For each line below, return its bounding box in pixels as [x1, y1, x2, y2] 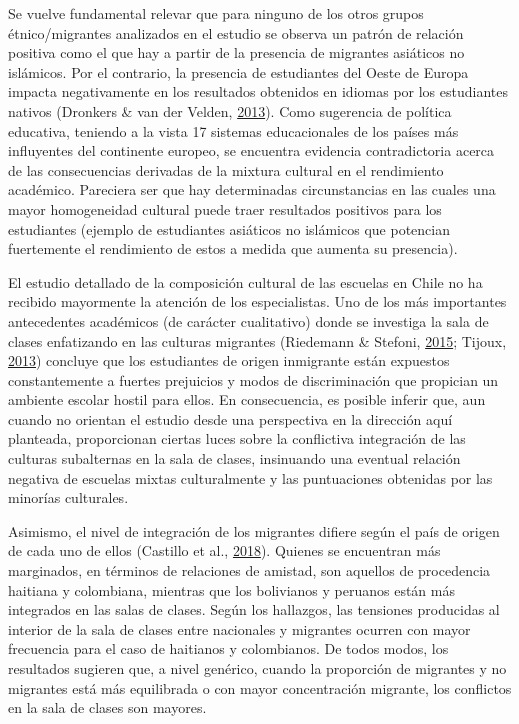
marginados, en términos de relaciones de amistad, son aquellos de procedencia [8, 560, 491, 581]
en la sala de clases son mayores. [8, 697, 207, 718]
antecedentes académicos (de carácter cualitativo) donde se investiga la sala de [8, 310, 489, 331]
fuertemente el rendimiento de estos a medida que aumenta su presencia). [8, 238, 458, 259]
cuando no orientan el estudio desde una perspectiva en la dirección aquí [8, 408, 453, 429]
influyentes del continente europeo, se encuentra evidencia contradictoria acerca [8, 140, 495, 161]
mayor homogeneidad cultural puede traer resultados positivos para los [8, 198, 442, 219]
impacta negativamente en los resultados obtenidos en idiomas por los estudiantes [8, 81, 508, 102]
